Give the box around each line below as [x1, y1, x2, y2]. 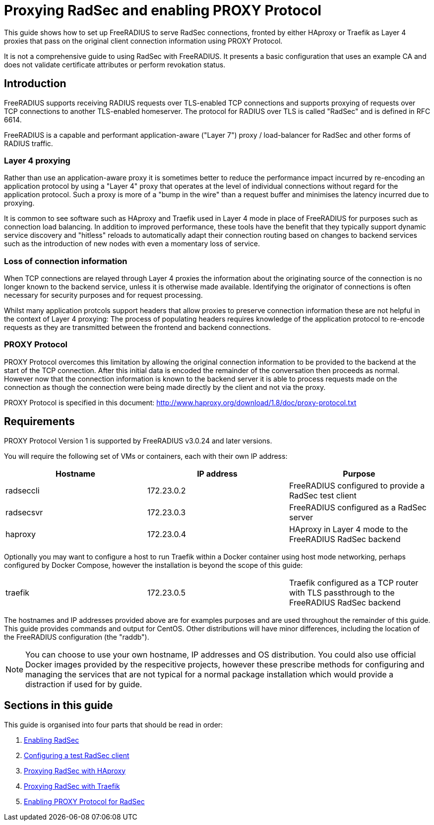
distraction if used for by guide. [25, 679, 142, 689]
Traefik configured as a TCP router [289, 577, 419, 588]
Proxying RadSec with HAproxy [24, 766, 126, 775]
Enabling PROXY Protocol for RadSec [24, 797, 145, 806]
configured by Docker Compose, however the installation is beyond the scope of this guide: [4, 560, 303, 569]
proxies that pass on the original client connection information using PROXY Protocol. [4, 36, 283, 45]
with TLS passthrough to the [289, 587, 395, 598]
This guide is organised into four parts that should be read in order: [4, 720, 223, 729]
